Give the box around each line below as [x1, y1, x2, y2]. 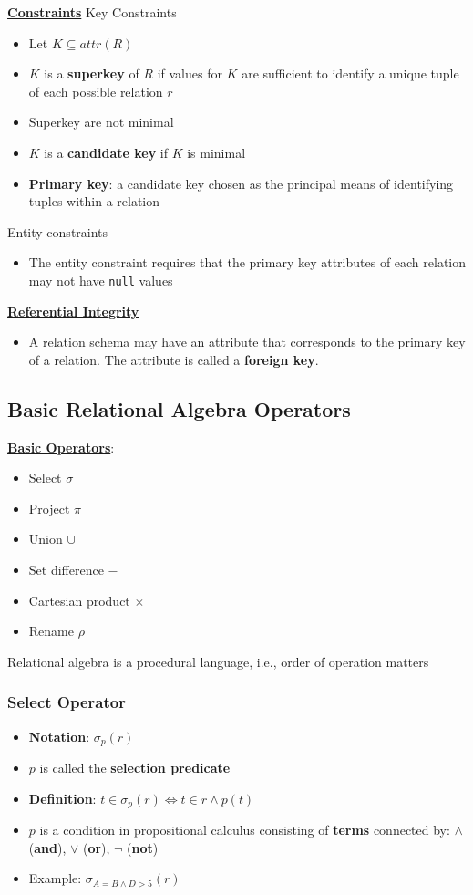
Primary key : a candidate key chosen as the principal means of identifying [28, 173, 454, 193]
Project [28, 498, 70, 517]
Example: [28, 869, 82, 888]
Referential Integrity [7, 301, 139, 320]
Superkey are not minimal [28, 112, 174, 131]
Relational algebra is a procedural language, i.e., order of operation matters [7, 651, 429, 671]
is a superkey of [44, 64, 139, 83]
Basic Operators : [7, 437, 115, 456]
